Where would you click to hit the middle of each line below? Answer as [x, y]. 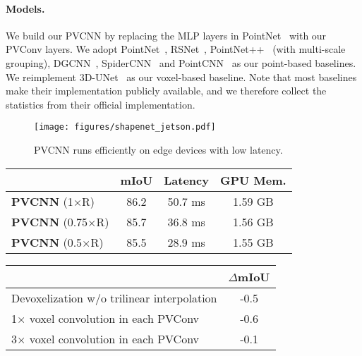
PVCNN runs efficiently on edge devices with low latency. [158, 150]
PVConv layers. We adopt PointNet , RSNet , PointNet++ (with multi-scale [176, 49]
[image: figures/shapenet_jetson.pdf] [125, 127]
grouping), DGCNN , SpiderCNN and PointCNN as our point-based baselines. [181, 62]
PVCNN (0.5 [47, 242]
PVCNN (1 [42, 201]
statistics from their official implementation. [101, 104]
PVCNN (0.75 [50, 221]
